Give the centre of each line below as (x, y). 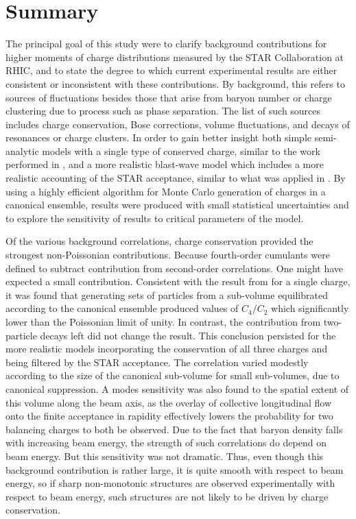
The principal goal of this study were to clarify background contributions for (166, 44)
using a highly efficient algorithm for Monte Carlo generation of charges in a (166, 191)
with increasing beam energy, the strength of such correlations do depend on (166, 443)
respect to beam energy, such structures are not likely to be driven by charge (167, 496)
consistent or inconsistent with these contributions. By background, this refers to (175, 83)
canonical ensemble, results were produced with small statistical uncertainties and (177, 205)
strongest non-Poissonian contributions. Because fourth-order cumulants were (168, 255)
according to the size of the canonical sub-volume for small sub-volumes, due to (173, 375)
